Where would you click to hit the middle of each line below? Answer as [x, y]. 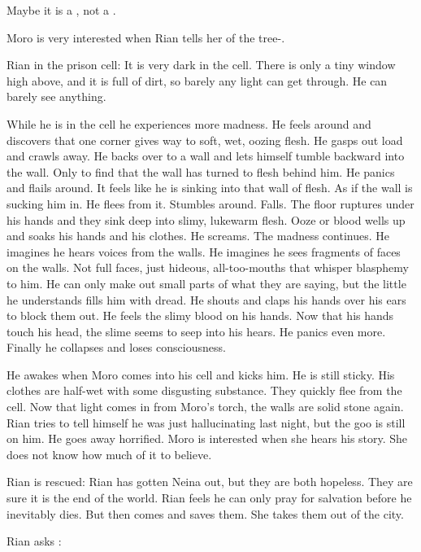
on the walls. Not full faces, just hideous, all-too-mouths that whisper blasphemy [208, 267]
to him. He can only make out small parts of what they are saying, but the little [206, 283]
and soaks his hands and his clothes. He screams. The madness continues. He [198, 236]
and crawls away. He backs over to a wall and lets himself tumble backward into [206, 156]
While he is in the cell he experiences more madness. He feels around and [189, 123]
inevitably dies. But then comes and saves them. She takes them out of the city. [205, 513]
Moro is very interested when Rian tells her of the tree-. [146, 37]
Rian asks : [34, 541]
